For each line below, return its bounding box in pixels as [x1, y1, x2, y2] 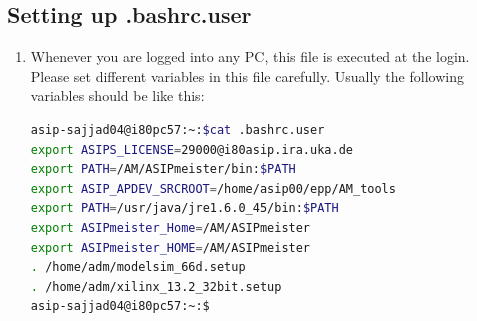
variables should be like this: [30, 85, 205, 106]
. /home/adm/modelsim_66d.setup [30, 260, 246, 275]
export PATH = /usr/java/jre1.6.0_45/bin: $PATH [30, 201, 339, 216]
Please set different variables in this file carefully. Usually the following [30, 65, 464, 86]
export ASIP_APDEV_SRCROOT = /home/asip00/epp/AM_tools [30, 181, 396, 196]
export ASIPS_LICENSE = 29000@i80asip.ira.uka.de [30, 142, 353, 157]
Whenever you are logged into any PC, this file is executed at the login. [30, 46, 470, 67]
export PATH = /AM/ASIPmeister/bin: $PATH [30, 162, 296, 177]
